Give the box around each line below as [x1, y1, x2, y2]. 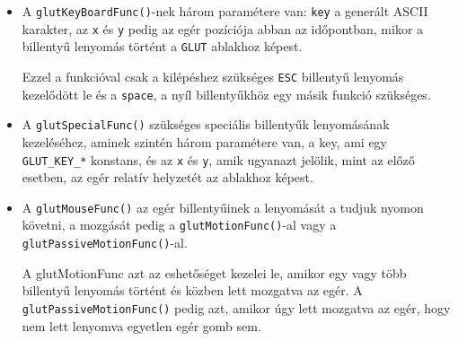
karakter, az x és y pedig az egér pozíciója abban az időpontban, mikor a [22, 19, 424, 38]
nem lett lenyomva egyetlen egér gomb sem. [22, 316, 261, 335]
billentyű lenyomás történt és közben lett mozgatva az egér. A [22, 281, 363, 300]
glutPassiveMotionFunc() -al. [22, 233, 188, 252]
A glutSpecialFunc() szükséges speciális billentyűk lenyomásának [22, 115, 390, 134]
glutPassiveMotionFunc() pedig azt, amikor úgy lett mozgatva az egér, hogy [22, 298, 451, 317]
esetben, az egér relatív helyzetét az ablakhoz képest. [22, 168, 313, 187]
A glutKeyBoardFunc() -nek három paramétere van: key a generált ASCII [22, 2, 428, 20]
